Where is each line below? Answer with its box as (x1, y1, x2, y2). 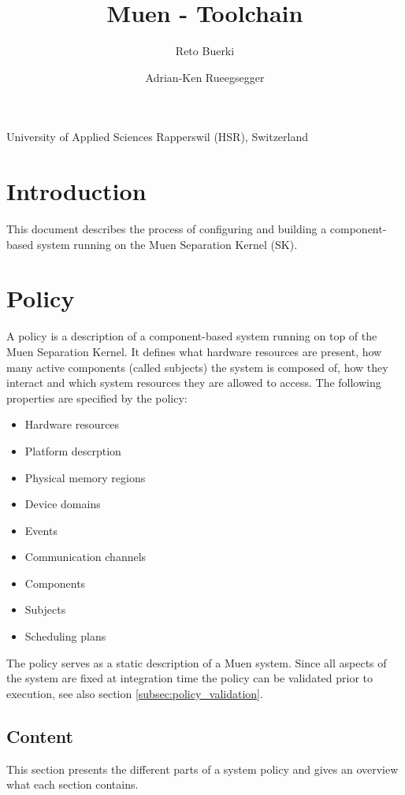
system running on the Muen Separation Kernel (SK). (36, 236, 298, 252)
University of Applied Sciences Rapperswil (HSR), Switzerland (6, 128, 309, 145)
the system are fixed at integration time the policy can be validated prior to (6, 670, 373, 686)
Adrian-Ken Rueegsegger (145, 69, 265, 85)
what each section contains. (6, 776, 139, 793)
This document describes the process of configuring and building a (6, 221, 327, 237)
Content (6, 723, 73, 748)
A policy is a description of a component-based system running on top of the (6, 328, 377, 344)
